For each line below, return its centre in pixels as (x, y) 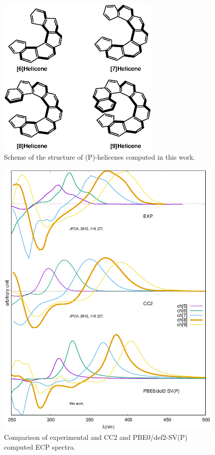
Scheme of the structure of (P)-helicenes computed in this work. (100, 157)
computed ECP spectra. (40, 446)
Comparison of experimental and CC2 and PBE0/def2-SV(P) (96, 437)
